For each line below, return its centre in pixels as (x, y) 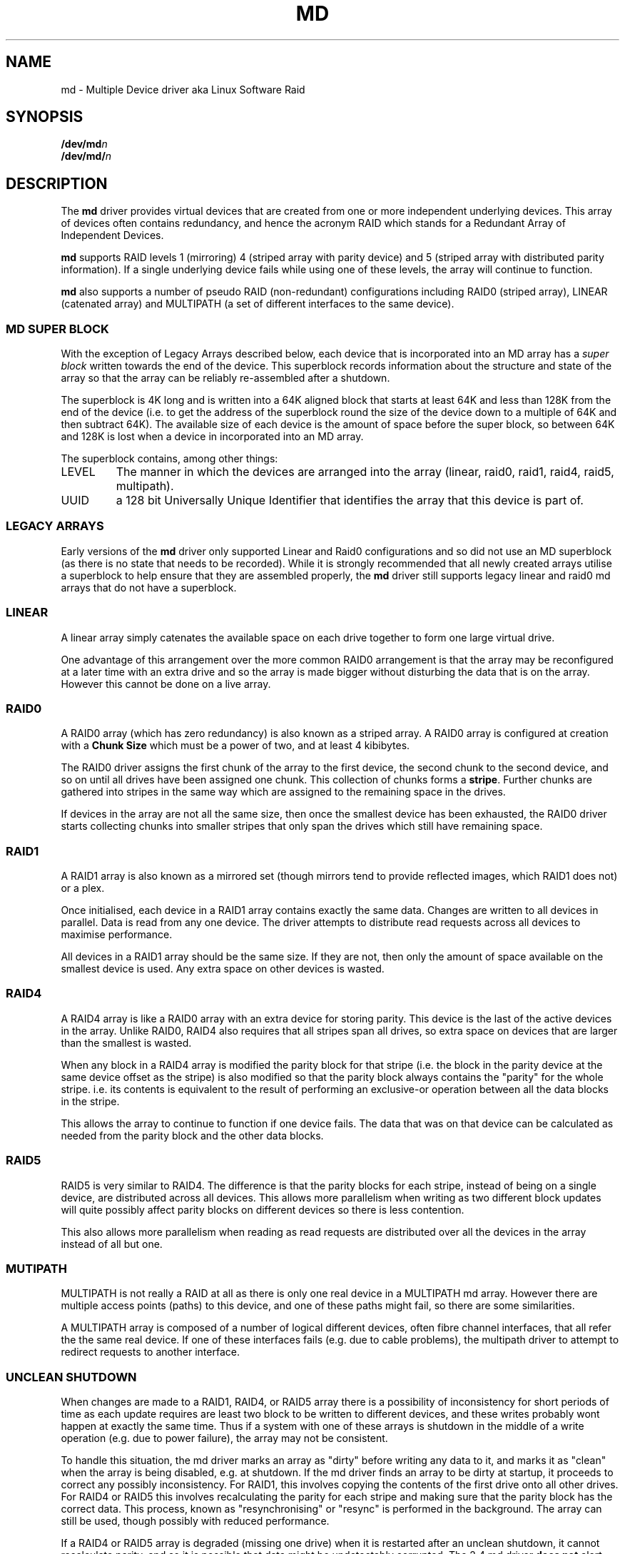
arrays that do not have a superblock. (149, 587)
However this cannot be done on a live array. (166, 684)
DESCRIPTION (57, 183)
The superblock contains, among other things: (169, 459)
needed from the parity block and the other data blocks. (192, 1135)
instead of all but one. (112, 1244)
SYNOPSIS (45, 117)
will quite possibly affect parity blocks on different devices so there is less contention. (263, 1209)
